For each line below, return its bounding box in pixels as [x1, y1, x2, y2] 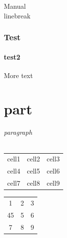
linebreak [4, 10, 31, 20]
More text [4, 70, 33, 80]
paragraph [4, 127, 33, 137]
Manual [4, 1, 26, 11]
